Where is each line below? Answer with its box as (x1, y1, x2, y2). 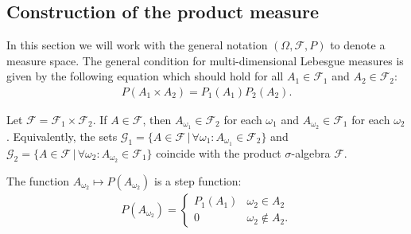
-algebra (291, 144, 331, 161)
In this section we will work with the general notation (6, 37, 268, 53)
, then (142, 111, 172, 128)
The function (6, 172, 69, 189)
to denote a (330, 37, 386, 53)
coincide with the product (156, 144, 281, 161)
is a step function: (154, 172, 242, 189)
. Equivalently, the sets (6, 127, 118, 144)
